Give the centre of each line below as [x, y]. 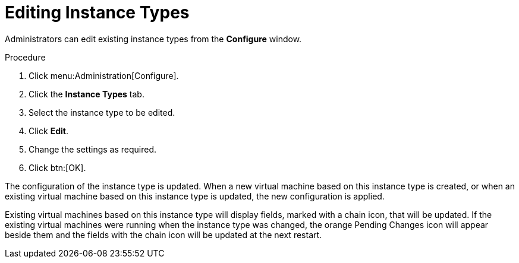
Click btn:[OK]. [57, 167]
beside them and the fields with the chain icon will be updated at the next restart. [163, 235]
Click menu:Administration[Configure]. [104, 75]
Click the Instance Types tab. [86, 94]
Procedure [25, 57]
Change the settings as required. [93, 149]
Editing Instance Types [97, 12]
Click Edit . [48, 131]
